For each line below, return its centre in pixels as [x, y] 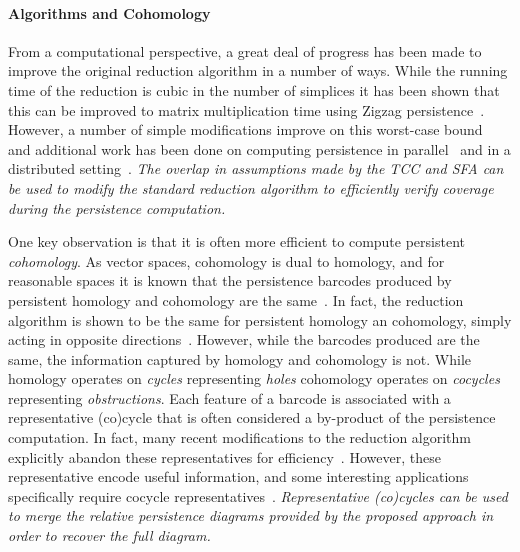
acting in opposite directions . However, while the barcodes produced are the [244, 339]
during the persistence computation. [117, 207]
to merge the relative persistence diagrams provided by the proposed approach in [251, 515]
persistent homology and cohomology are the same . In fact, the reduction [236, 299]
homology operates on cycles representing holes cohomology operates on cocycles [254, 378]
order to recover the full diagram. [109, 535]
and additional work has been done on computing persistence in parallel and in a [259, 148]
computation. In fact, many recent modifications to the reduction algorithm [239, 437]
